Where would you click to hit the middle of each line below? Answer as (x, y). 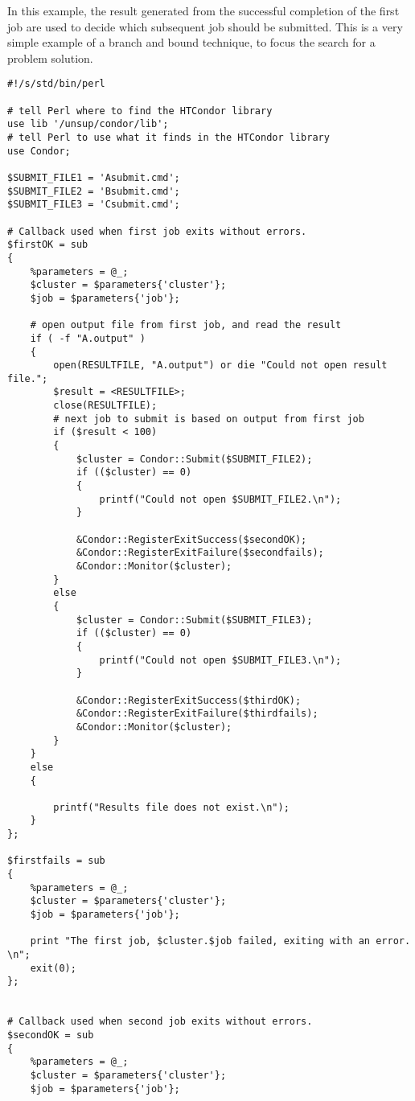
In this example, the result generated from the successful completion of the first (203, 10)
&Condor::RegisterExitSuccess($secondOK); (191, 539)
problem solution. (50, 58)
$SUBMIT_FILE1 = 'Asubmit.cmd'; (94, 177)
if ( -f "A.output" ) (88, 338)
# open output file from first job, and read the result (186, 325)
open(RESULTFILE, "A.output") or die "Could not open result (220, 366)
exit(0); (53, 968)
